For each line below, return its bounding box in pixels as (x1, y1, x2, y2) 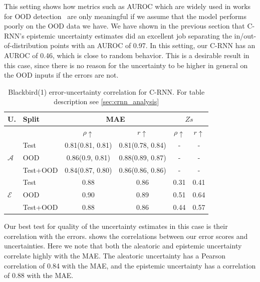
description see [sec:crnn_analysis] (54, 96, 159, 107)
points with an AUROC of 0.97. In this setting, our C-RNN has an (50, 40, 255, 51)
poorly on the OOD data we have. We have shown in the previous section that (4, 21, 245, 31)
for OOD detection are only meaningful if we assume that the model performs (4, 11, 246, 21)
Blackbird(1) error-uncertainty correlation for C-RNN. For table (8, 86, 205, 97)
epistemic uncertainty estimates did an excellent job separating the (27, 30, 232, 41)
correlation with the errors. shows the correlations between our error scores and (4, 230, 248, 241)
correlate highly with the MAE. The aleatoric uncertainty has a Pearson (4, 250, 226, 261)
